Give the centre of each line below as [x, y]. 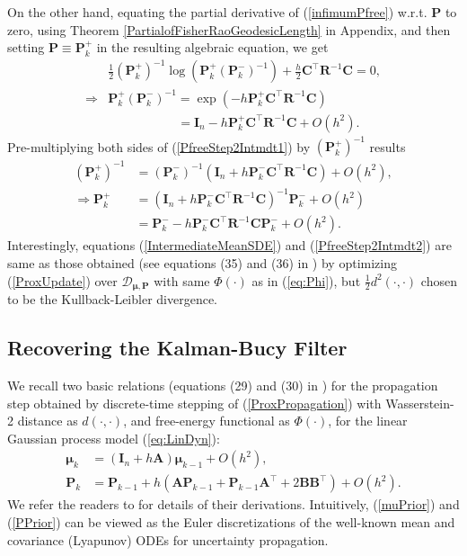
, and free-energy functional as [207, 421]
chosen [439, 280]
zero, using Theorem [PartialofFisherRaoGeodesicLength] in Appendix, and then [229, 29]
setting [26, 47]
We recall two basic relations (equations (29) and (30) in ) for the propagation [223, 385]
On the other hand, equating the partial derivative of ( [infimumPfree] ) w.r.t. [217, 12]
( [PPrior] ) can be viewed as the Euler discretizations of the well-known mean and [231, 521]
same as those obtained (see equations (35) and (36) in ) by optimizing [202, 263]
